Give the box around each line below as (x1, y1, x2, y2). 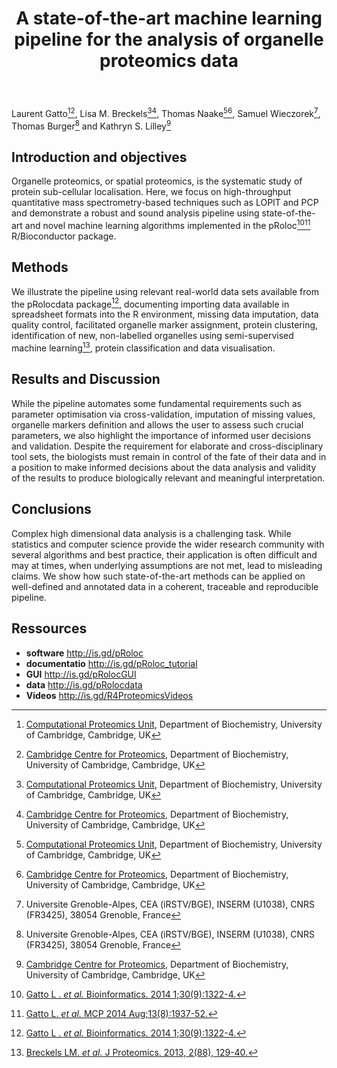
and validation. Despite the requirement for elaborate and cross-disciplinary (11, 440, 324, 452)
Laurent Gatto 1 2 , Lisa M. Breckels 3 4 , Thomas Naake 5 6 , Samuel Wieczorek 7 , (11, 106, 321, 119)
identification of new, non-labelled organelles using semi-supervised (11, 330, 294, 342)
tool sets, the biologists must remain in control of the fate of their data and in (11, 450, 327, 462)
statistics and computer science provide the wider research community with (11, 538, 325, 550)
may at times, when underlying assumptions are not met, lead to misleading (11, 559, 323, 571)
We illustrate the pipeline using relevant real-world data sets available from (11, 285, 319, 297)
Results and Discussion (11, 371, 161, 388)
